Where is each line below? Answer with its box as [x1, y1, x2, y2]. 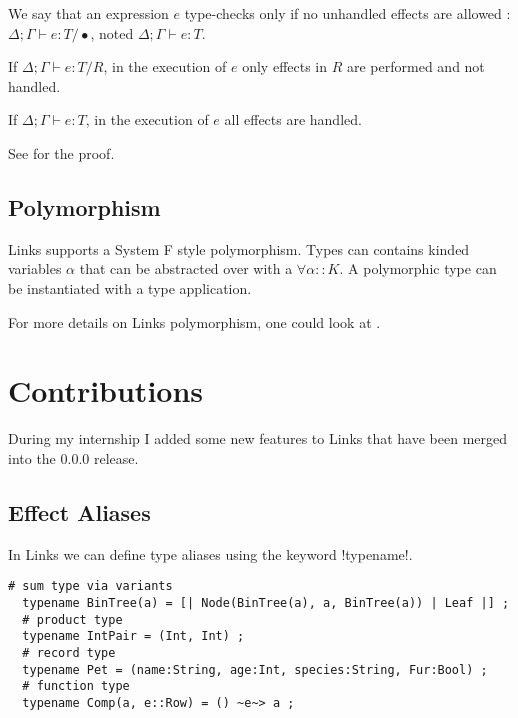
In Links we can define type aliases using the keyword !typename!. [8, 543, 413, 564]
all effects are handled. [224, 109, 362, 130]
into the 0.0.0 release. [8, 447, 139, 468]
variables [8, 258, 62, 279]
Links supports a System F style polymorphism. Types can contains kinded [8, 238, 470, 259]
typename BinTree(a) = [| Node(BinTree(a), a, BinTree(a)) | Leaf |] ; [22, 595, 510, 610]
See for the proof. [8, 142, 115, 163]
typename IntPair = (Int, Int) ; [22, 629, 245, 644]
